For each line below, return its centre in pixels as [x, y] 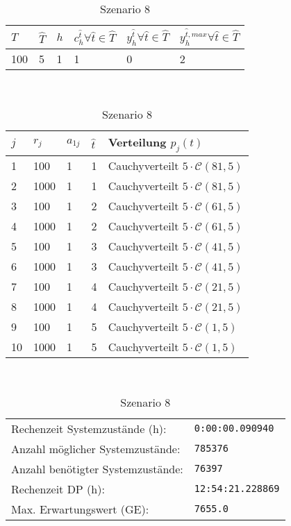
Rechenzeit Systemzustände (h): [89, 428]
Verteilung [137, 142]
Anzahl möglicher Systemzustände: [96, 448]
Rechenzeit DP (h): [58, 489]
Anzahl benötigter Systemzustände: [97, 468]
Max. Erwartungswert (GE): [80, 509]
